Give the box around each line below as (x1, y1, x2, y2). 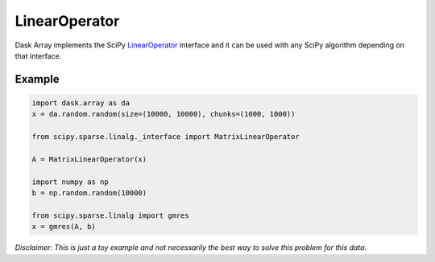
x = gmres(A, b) (31, 222, 97, 231)
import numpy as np (31, 177, 109, 186)
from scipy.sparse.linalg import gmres (31, 211, 189, 220)
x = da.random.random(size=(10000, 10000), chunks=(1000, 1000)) (31, 109, 296, 119)
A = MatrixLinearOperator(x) (31, 154, 147, 164)
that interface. (14, 51, 62, 60)
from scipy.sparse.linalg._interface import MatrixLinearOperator (31, 133, 300, 141)
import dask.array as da (31, 98, 130, 108)
